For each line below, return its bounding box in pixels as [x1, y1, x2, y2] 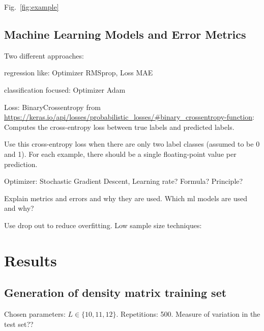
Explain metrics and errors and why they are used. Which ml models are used [4, 192, 247, 203]
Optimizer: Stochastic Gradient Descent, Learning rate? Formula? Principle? [4, 176, 243, 186]
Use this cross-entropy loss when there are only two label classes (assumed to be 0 [4, 139, 260, 149]
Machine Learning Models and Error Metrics [4, 26, 246, 42]
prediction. [4, 158, 38, 169]
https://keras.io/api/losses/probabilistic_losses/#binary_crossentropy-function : [4, 112, 254, 122]
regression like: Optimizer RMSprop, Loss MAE [4, 67, 153, 78]
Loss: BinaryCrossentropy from [4, 101, 101, 112]
